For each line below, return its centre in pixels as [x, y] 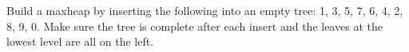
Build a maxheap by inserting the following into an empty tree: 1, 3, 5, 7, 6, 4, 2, [205, 10]
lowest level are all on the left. [80, 41]
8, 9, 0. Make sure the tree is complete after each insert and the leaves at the [195, 26]
